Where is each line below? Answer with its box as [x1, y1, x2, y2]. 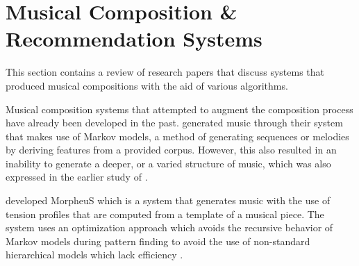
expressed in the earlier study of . [6, 169, 148, 184]
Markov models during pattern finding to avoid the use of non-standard [6, 233, 310, 248]
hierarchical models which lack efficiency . [6, 247, 183, 262]
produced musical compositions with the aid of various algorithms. [6, 78, 288, 92]
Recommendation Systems [6, 24, 262, 53]
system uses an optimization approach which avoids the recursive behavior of [6, 220, 333, 235]
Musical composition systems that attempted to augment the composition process [6, 101, 353, 116]
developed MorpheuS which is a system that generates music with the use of [6, 193, 331, 208]
